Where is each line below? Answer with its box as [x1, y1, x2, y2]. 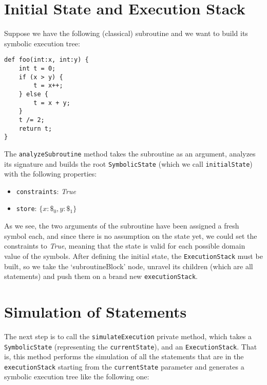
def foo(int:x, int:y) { [4, 56, 89, 64]
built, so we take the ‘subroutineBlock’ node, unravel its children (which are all [4, 260, 253, 271]
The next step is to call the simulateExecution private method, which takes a [4, 330, 252, 341]
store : [16, 203, 37, 214]
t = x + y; [33, 99, 70, 107]
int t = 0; [18, 64, 56, 72]
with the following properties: [4, 168, 97, 179]
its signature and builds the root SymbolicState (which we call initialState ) [4, 158, 253, 169]
